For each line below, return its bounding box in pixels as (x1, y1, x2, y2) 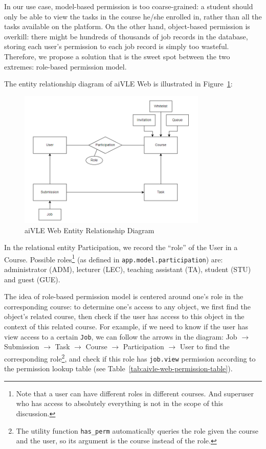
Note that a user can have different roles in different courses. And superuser (16, 388, 254, 398)
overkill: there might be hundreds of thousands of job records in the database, (4, 31, 248, 41)
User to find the (180, 341, 230, 352)
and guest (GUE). (4, 274, 60, 284)
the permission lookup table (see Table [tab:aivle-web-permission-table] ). (4, 363, 233, 374)
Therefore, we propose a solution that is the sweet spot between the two (4, 51, 230, 61)
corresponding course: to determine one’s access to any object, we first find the (4, 301, 251, 311)
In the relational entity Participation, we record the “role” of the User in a (4, 242, 238, 253)
